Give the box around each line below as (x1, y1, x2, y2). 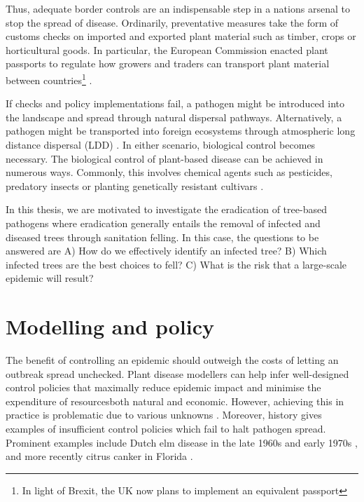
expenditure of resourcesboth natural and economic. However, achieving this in (6, 393, 344, 408)
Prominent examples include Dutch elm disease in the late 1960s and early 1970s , (6, 435, 358, 449)
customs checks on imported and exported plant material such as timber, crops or (6, 29, 356, 43)
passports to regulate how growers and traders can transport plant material (6, 56, 330, 71)
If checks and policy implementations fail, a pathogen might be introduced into (6, 96, 344, 111)
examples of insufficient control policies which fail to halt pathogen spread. (6, 421, 326, 436)
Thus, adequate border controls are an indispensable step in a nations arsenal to (6, 1, 350, 15)
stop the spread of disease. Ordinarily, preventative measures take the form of (6, 15, 339, 29)
